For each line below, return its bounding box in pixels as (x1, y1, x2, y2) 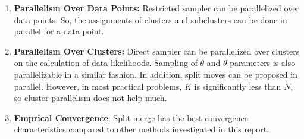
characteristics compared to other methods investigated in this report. (14, 123, 269, 135)
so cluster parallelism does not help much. (14, 91, 167, 104)
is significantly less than (194, 80, 281, 92)
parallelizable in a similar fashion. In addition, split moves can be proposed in (14, 68, 297, 80)
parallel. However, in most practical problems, (14, 80, 182, 92)
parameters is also (230, 56, 296, 69)
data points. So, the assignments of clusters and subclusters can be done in (14, 13, 287, 26)
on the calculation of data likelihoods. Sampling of (14, 56, 198, 69)
